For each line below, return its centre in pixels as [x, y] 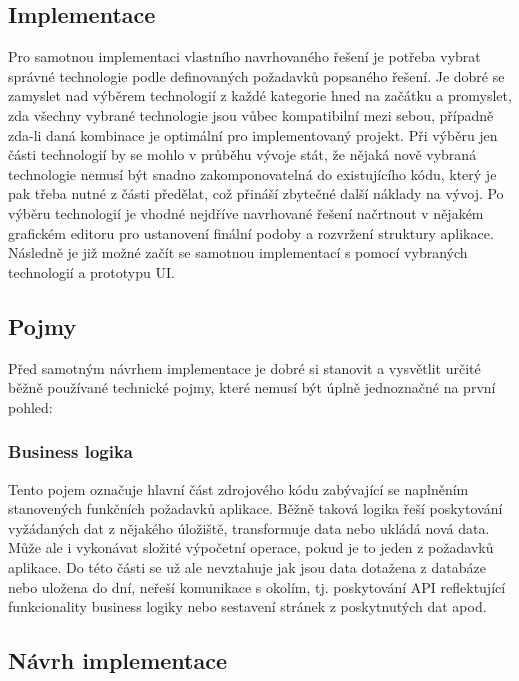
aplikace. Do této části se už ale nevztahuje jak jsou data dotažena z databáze [247, 566]
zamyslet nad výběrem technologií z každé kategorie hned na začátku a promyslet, [260, 95]
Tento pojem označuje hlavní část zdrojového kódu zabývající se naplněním [238, 488]
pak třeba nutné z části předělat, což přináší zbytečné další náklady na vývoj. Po [256, 193]
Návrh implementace [117, 660]
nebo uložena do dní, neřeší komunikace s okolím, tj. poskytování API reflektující [257, 586]
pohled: [30, 406]
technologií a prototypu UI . [91, 271]
